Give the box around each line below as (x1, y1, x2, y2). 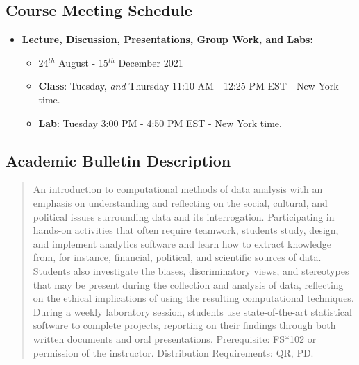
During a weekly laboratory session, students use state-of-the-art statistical (33, 304, 352, 319)
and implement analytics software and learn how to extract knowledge (33, 236, 331, 251)
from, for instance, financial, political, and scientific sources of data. (33, 250, 322, 264)
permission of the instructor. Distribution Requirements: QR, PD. (33, 345, 314, 359)
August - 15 (58, 55, 108, 69)
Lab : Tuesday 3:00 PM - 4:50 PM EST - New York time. (38, 115, 282, 130)
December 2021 (118, 55, 183, 69)
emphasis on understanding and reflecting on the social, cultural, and (33, 195, 328, 210)
